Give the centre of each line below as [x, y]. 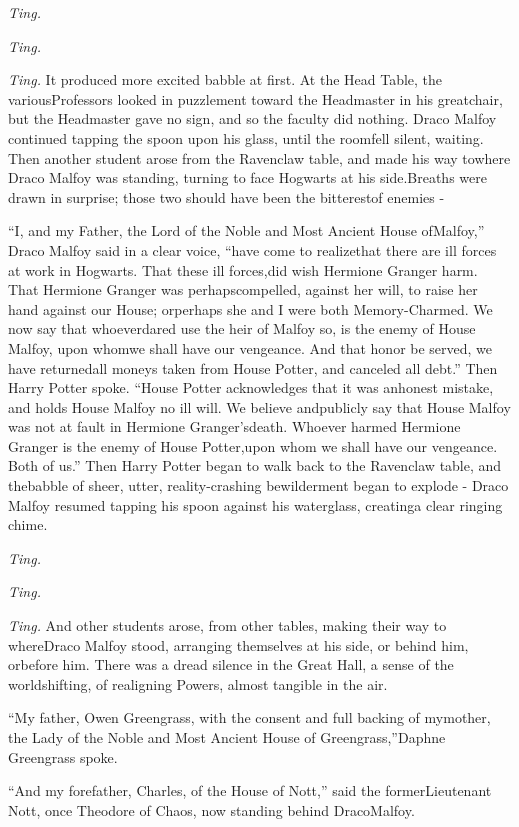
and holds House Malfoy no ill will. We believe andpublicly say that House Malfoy [259, 406]
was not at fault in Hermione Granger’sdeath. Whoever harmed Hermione [234, 426]
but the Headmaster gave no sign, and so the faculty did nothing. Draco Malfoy [252, 118]
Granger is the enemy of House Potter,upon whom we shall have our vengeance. [253, 445]
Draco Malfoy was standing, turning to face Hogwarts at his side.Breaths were [247, 177]
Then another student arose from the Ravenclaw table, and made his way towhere [259, 157]
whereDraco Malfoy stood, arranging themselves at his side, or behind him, [238, 644]
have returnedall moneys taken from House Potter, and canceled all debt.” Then [253, 367]
